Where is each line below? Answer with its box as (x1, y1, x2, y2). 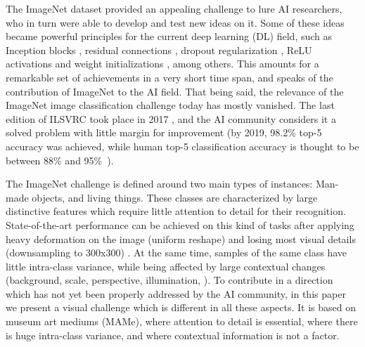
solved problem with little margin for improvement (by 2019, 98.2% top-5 (6, 125, 322, 140)
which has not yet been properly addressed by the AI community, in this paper (6, 286, 346, 301)
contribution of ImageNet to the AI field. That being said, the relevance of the (6, 84, 344, 98)
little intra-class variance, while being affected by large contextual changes (6, 258, 326, 273)
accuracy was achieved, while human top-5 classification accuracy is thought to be (6, 138, 359, 153)
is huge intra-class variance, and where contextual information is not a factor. (6, 327, 340, 342)
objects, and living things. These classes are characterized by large (32, 190, 318, 204)
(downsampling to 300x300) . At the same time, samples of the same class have (6, 245, 347, 260)
